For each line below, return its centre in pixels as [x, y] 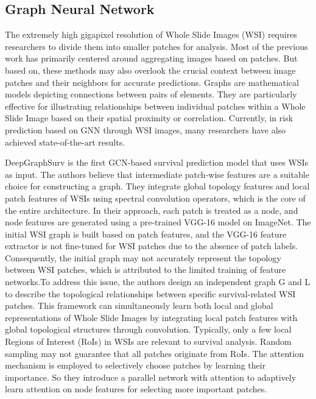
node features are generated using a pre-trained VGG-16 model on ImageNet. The [158, 222]
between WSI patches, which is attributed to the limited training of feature [146, 270]
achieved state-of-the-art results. [65, 142]
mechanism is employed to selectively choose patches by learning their [135, 365]
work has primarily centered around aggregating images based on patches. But [151, 58]
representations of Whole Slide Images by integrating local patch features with [151, 317]
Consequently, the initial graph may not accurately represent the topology [143, 257]
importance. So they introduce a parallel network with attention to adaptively [151, 377]
